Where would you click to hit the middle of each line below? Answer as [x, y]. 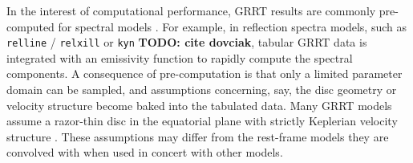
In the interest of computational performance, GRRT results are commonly [191, 10]
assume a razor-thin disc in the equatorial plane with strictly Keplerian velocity [202, 121]
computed [30, 26]
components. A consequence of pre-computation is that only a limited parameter [204, 73]
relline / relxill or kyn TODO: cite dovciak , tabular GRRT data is [187, 42]
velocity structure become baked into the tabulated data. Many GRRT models [199, 105]
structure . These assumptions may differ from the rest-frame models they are [198, 136]
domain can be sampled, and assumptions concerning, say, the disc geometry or [202, 90]
